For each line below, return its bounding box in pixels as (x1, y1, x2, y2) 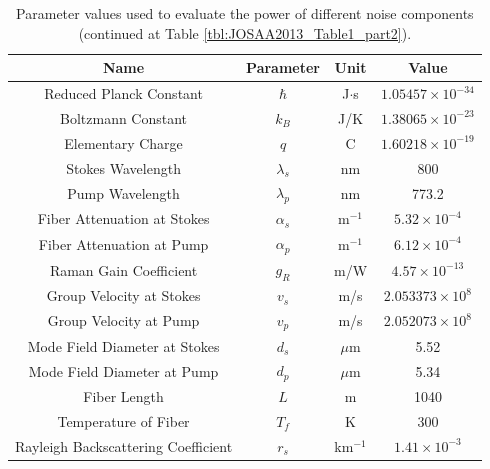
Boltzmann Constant (60, 107, 188, 128)
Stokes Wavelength (66, 157, 181, 178)
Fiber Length (83, 386, 164, 407)
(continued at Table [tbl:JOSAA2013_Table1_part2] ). (78, 22, 412, 43)
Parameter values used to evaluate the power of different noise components (16, 3, 474, 23)
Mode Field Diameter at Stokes (27, 335, 220, 356)
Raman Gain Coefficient (49, 259, 198, 280)
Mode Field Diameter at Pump (28, 360, 219, 381)
